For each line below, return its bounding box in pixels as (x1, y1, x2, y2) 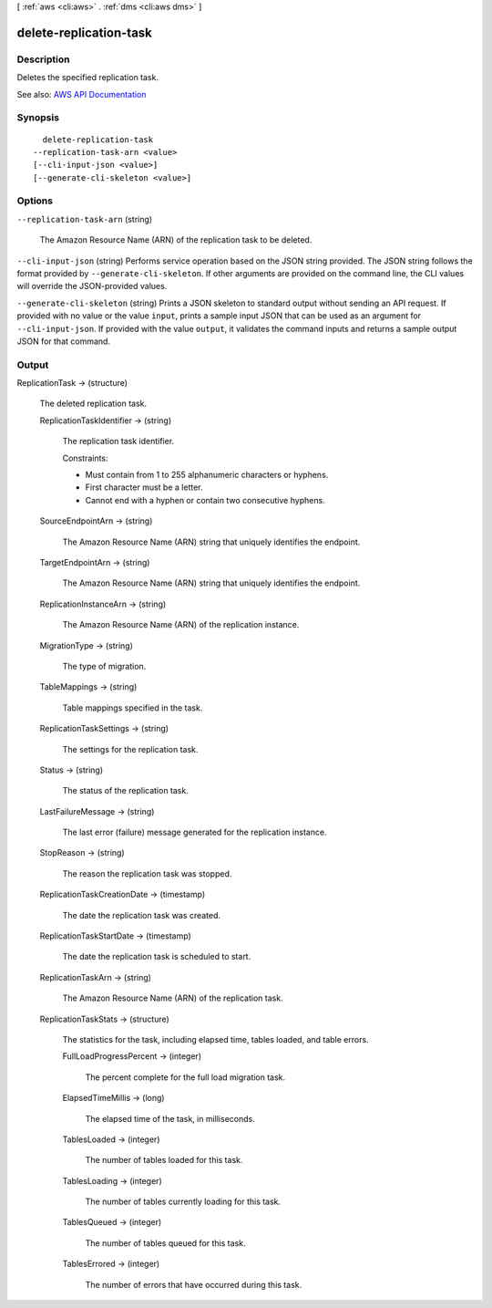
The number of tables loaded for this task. (85, 1155, 243, 1166)
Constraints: (62, 452, 108, 463)
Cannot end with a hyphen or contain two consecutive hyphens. (85, 494, 325, 505)
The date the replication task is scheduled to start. (62, 951, 251, 962)
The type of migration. (62, 660, 147, 671)
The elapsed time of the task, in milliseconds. (85, 1113, 255, 1124)
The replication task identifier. (62, 436, 175, 447)
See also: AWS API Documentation (16, 88, 147, 99)
